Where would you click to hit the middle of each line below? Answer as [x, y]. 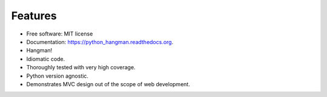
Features [34, 16]
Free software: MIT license [60, 34]
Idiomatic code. [46, 59]
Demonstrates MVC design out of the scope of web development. [108, 84]
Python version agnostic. [58, 76]
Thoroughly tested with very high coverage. [81, 67]
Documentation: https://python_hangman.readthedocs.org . [100, 42]
